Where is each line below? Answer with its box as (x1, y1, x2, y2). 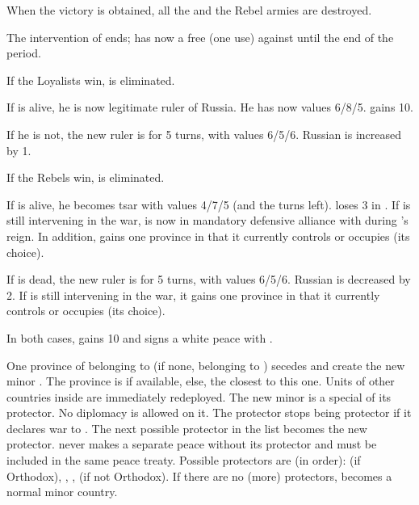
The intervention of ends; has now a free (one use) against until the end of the (6, 28, 394, 45)
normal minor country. (6, 483, 118, 500)
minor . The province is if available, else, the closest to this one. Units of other (6, 372, 395, 389)
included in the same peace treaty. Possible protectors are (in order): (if (6, 452, 361, 469)
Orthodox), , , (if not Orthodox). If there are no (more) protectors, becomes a (6, 467, 392, 484)
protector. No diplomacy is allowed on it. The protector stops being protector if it (6, 404, 412, 421)
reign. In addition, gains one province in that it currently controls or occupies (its (6, 227, 410, 244)
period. (6, 44, 41, 61)
